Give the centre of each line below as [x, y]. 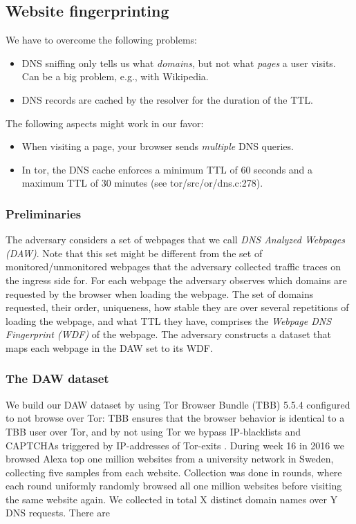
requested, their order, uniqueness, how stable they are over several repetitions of [177, 307]
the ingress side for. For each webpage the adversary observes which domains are [176, 280]
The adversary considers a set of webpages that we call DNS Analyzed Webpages [175, 240]
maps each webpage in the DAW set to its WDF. [109, 347]
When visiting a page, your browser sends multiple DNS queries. [158, 146]
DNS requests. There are [58, 513]
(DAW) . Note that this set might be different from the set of [134, 253]
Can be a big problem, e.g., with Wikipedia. [115, 76]
